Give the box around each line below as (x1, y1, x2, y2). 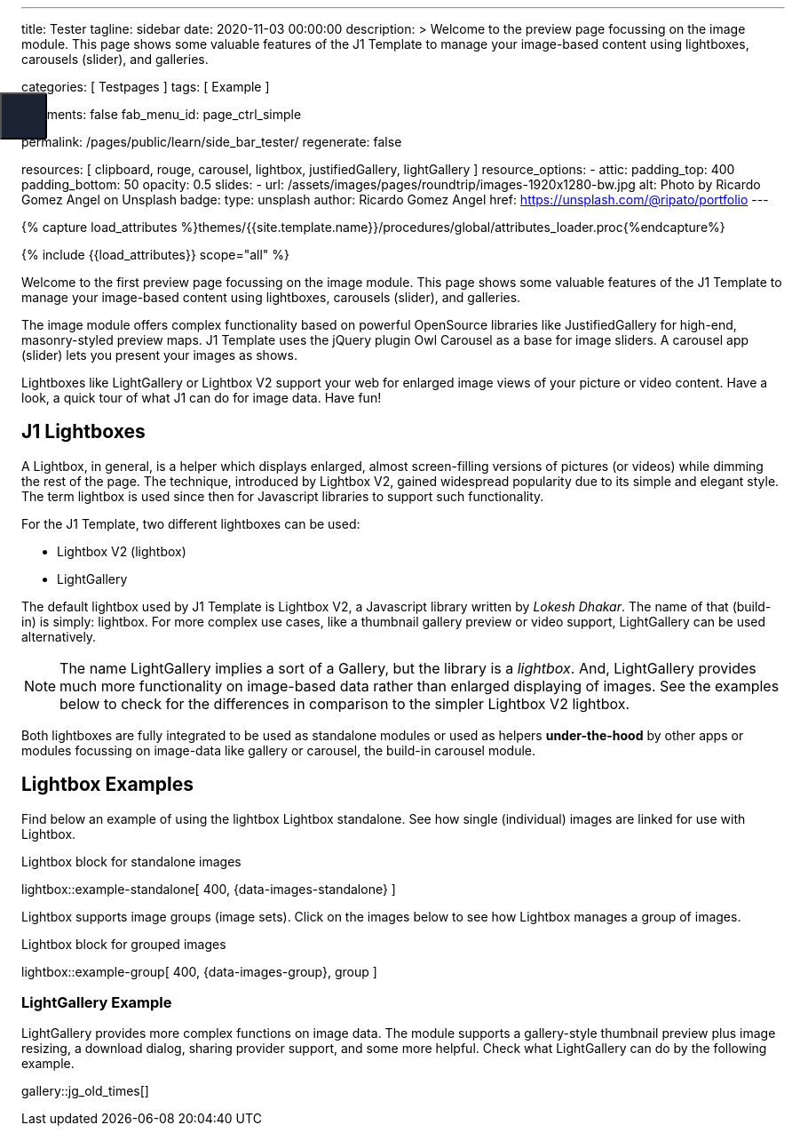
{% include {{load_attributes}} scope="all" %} (21, 247, 289, 262)
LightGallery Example (21, 993, 172, 1012)
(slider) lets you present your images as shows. (21, 347, 297, 363)
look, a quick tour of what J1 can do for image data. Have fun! (21, 390, 382, 405)
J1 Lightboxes (21, 420, 146, 443)
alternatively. (21, 628, 97, 644)
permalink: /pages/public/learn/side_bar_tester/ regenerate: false (21, 134, 402, 149)
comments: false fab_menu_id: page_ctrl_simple (21, 107, 302, 122)
